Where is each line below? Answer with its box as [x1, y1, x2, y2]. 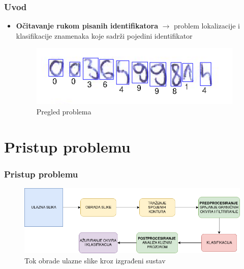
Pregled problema [36, 106, 91, 116]
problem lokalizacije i [174, 20, 240, 31]
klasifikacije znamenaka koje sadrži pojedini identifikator [16, 30, 193, 41]
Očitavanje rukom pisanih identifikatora [16, 20, 158, 31]
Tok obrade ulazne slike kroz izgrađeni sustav [24, 255, 166, 265]
